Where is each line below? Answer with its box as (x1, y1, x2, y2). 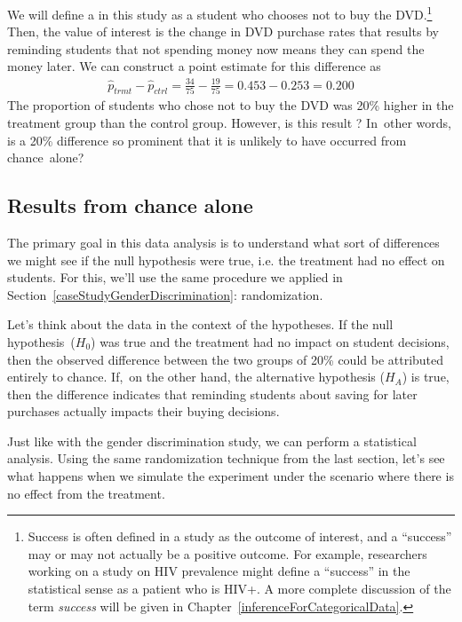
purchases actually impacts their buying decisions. (7, 402, 280, 421)
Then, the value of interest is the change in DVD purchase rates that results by (7, 22, 439, 41)
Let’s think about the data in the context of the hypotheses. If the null (7, 315, 394, 334)
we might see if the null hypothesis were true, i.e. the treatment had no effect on (7, 250, 445, 269)
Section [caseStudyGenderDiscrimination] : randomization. (7, 285, 323, 303)
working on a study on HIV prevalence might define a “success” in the (28, 562, 410, 580)
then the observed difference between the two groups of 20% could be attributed (7, 350, 444, 368)
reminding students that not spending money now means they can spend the (7, 39, 425, 58)
